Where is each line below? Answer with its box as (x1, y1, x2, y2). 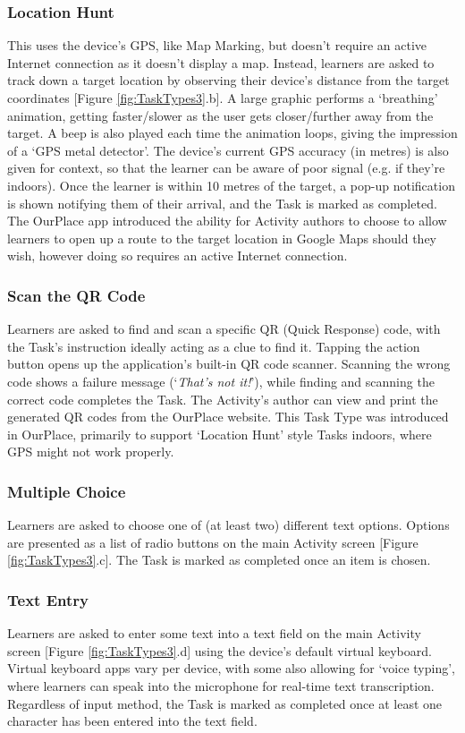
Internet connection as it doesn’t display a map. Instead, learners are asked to (7, 53, 435, 72)
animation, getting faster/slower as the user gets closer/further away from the (7, 106, 434, 124)
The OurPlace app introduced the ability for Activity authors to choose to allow (7, 211, 447, 230)
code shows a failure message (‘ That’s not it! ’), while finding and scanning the (7, 371, 435, 390)
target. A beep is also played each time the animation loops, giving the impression (7, 124, 458, 142)
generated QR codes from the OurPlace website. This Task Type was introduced (7, 407, 449, 426)
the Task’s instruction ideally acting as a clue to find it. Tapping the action (7, 337, 420, 355)
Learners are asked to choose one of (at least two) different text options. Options (7, 516, 450, 534)
